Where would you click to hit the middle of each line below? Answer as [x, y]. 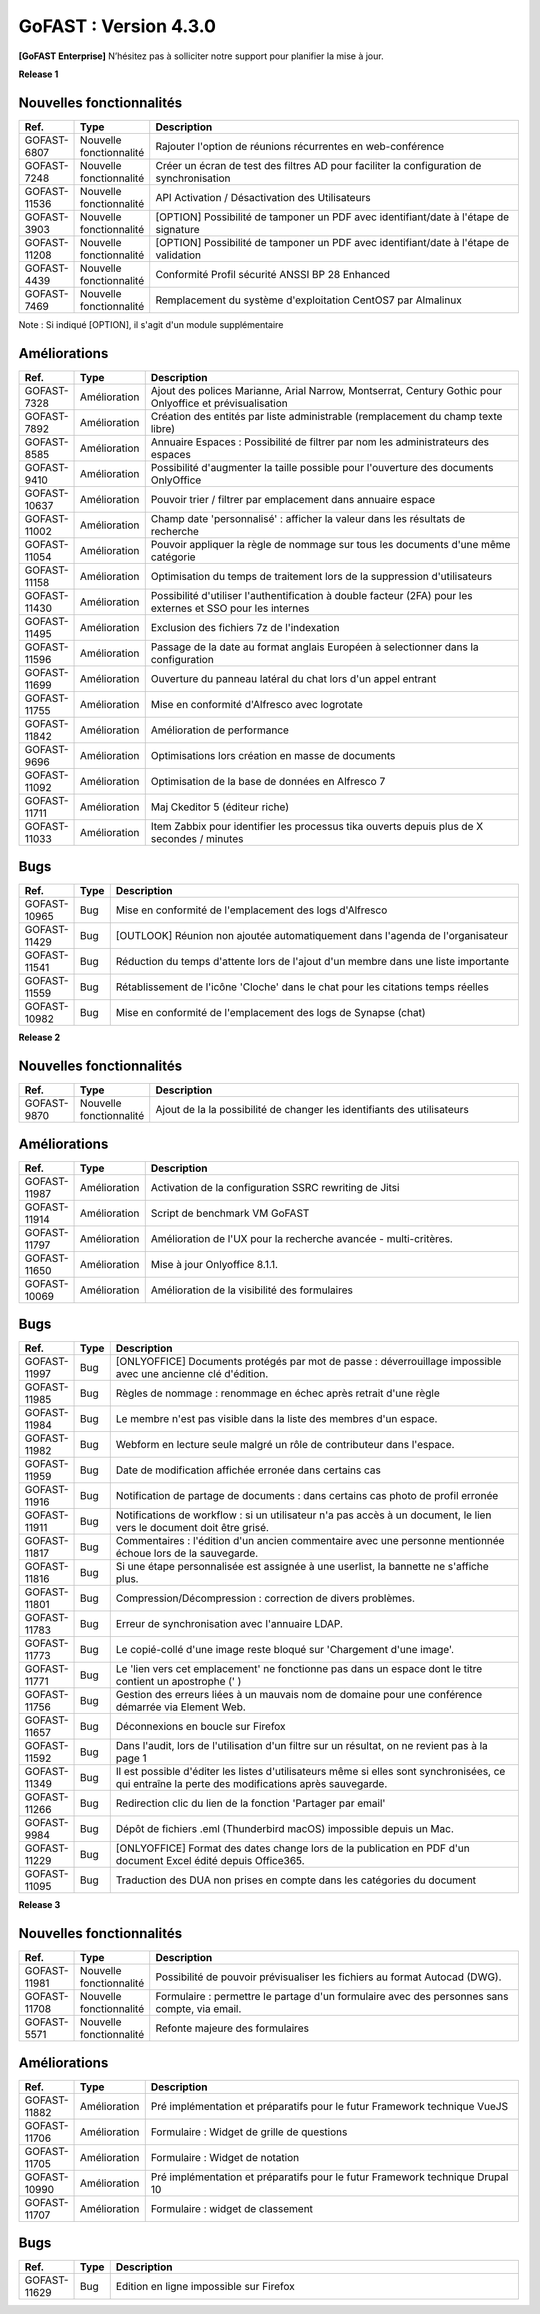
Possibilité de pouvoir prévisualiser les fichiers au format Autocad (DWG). [328, 1977]
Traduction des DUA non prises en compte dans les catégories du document [296, 1880]
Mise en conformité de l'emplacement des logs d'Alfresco [251, 910]
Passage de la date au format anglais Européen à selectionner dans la [314, 647]
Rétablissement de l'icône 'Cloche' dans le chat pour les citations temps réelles [302, 987]
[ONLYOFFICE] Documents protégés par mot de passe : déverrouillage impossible [308, 1362]
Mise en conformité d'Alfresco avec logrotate [257, 704]
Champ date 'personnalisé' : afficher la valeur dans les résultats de [308, 518]
